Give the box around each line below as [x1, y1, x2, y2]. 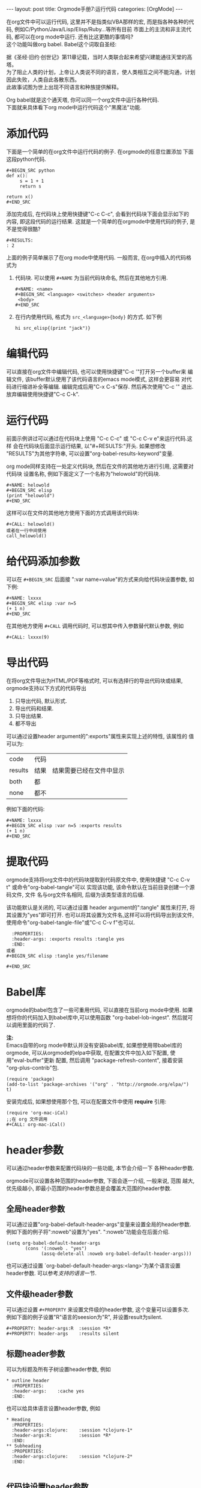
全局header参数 [6, 1203, 65, 1214]
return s [19, 183, 42, 189]
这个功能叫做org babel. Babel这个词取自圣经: [6, 41, 117, 47]
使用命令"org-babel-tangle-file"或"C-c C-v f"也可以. [6, 919, 136, 926]
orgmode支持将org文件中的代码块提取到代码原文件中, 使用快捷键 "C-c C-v [6, 876, 190, 883]
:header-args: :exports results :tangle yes [11, 936, 125, 942]
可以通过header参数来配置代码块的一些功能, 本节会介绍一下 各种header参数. [6, 1164, 194, 1171]
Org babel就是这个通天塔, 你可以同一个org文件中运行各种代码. [6, 96, 159, 103]
